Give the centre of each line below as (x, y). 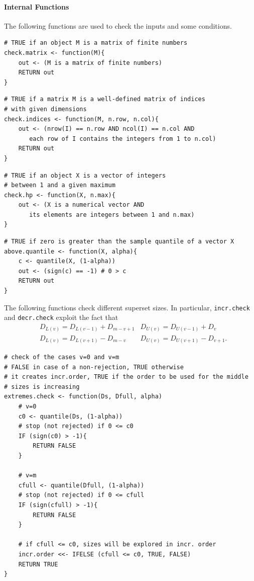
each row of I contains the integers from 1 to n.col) (123, 139)
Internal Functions (37, 6)
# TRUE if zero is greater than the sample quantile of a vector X (119, 242)
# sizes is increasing (42, 387)
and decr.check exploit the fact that (61, 317)
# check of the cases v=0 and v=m (62, 357)
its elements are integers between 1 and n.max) (112, 215)
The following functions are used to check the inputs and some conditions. (118, 25)
